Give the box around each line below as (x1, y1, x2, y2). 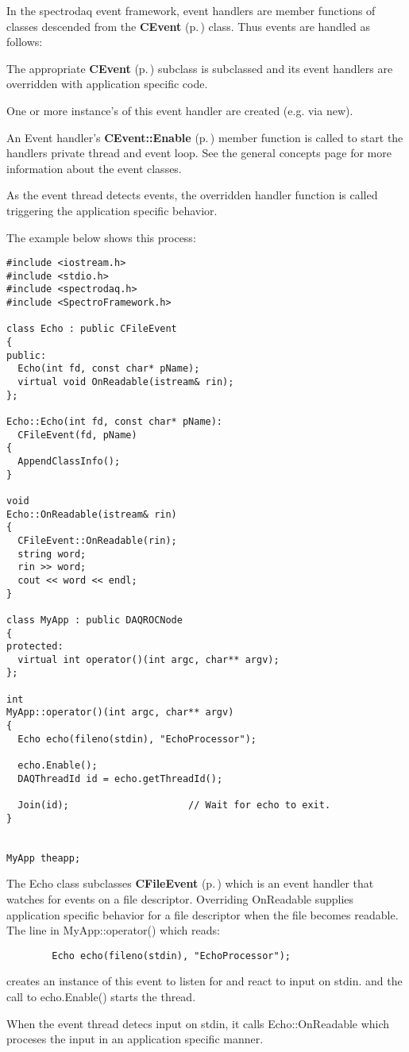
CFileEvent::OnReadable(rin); (17, 534, 177, 546)
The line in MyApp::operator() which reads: (6, 922, 220, 938)
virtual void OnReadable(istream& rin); (17, 376, 234, 388)
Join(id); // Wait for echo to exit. (17, 800, 331, 811)
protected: (6, 641, 64, 653)
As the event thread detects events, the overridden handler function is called (6, 187, 378, 203)
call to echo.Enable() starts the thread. (6, 988, 196, 1004)
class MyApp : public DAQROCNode (6, 614, 183, 626)
